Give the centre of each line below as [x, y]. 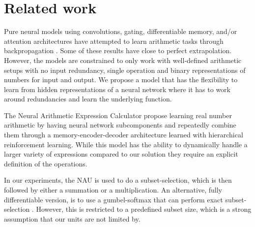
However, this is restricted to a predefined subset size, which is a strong [144, 209]
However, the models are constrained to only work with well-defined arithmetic [123, 60]
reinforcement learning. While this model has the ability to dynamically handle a [126, 144]
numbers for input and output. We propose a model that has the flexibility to [121, 80]
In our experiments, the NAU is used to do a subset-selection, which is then [118, 180]
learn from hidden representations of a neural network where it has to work [117, 89]
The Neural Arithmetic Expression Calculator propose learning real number [118, 115]
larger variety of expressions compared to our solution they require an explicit [121, 154]
